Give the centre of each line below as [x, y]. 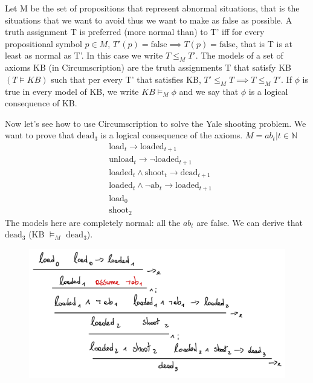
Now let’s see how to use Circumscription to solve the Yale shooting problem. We [156, 123]
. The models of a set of [239, 55]
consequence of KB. [41, 103]
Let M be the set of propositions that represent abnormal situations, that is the [152, 8]
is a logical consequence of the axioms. [172, 135]
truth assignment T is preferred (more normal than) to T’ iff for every [135, 32]
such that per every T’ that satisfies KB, [126, 79]
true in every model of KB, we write [72, 91]
